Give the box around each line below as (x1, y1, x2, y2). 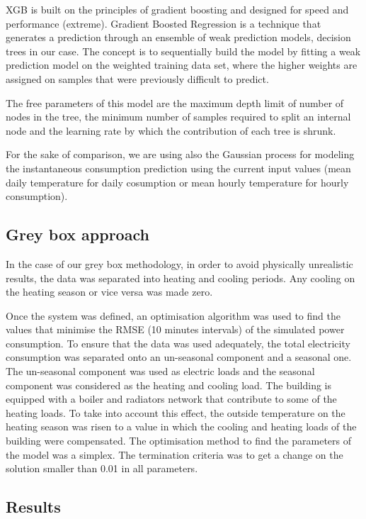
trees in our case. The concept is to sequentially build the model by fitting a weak (6, 43, 361, 58)
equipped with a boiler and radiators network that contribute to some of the (6, 391, 337, 406)
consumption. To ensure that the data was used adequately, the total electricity (6, 335, 350, 350)
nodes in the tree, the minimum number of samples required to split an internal (6, 109, 351, 124)
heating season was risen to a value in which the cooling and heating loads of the (6, 419, 357, 434)
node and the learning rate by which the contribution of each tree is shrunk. (6, 123, 336, 138)
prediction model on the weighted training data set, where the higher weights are (6, 57, 358, 72)
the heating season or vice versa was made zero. (6, 284, 213, 299)
